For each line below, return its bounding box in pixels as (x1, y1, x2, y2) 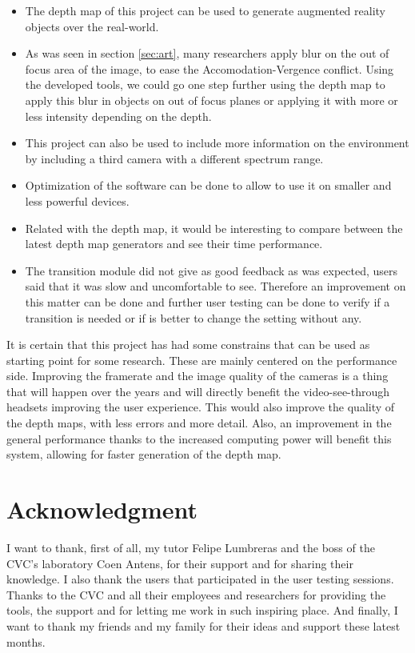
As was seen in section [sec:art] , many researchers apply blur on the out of (25, 45, 389, 62)
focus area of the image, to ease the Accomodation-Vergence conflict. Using (25, 60, 394, 77)
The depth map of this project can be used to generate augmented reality (25, 2, 385, 18)
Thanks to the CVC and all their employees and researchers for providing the (6, 586, 386, 603)
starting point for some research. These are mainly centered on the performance (6, 351, 397, 368)
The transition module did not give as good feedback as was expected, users (25, 262, 398, 278)
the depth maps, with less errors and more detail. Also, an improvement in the (6, 415, 392, 431)
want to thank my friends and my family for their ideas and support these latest (6, 617, 401, 634)
